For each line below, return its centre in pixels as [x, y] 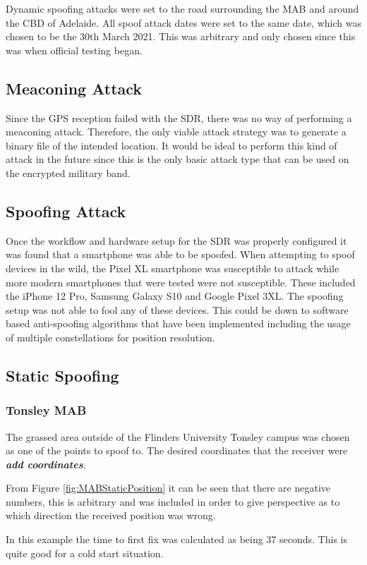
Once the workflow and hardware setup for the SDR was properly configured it [176, 240]
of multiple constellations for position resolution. [110, 337]
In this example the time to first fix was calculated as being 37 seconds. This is [176, 539]
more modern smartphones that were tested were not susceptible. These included [181, 282]
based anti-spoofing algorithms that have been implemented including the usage [178, 323]
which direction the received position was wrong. [111, 515]
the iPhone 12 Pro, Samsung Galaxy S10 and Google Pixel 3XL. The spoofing [175, 296]
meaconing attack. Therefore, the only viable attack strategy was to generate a [176, 132]
